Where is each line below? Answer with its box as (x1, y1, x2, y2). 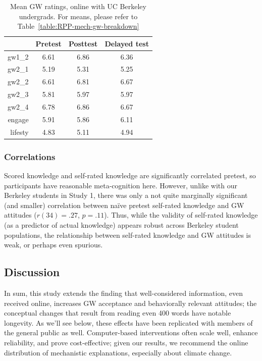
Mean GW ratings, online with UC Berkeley (10, 1, 146, 11)
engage (8, 114, 29, 124)
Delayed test (104, 38, 149, 48)
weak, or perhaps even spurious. (4, 239, 103, 250)
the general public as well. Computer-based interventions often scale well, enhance (4, 327, 258, 338)
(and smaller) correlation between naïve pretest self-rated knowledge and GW (4, 199, 244, 210)
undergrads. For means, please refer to (19, 11, 138, 21)
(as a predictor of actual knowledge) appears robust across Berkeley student (4, 219, 239, 230)
